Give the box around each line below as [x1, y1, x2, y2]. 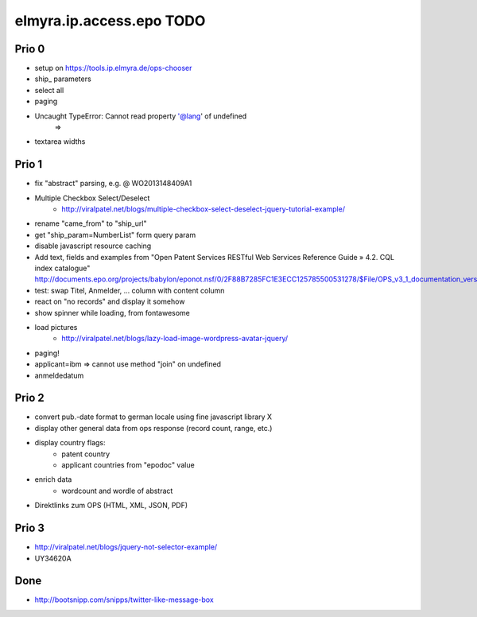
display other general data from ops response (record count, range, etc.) [34, 423, 273, 433]
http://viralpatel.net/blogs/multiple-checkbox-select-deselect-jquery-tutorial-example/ [61, 204, 346, 214]
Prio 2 [14, 391, 45, 405]
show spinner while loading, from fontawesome [34, 308, 190, 317]
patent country [61, 449, 111, 459]
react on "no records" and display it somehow [34, 297, 185, 306]
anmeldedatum [34, 371, 84, 380]
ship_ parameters [34, 74, 91, 83]
